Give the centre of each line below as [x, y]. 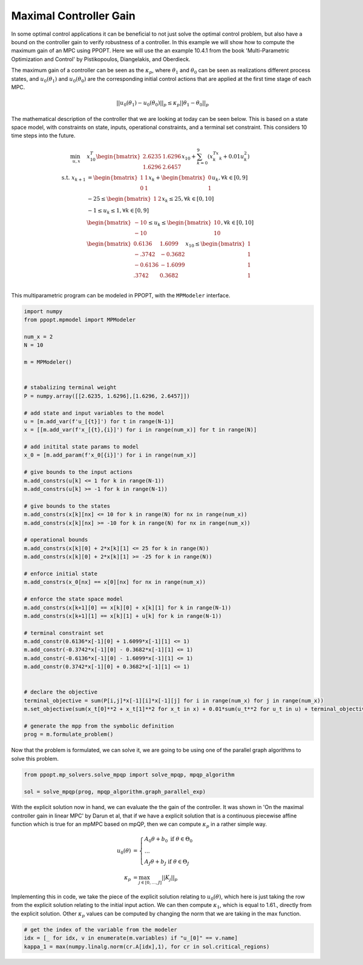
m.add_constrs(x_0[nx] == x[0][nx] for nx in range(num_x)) [115, 582]
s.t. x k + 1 [74, 178]
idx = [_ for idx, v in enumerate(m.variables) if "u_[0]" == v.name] [131, 938]
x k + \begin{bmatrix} [177, 178]
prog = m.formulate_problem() [69, 734]
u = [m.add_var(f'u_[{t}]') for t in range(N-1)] [99, 421]
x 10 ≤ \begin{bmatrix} [215, 245]
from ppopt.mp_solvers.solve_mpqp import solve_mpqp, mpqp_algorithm [129, 775]
